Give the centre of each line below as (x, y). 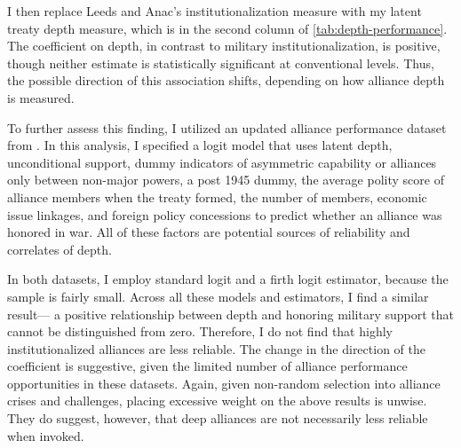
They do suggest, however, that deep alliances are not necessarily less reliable (218, 418)
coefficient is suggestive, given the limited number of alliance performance (207, 366)
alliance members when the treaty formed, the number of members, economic (217, 196)
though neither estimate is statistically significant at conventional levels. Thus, (221, 63)
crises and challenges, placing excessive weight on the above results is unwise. (217, 401)
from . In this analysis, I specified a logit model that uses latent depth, (200, 145)
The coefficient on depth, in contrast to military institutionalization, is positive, (224, 46)
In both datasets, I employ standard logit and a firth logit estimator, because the (228, 279)
